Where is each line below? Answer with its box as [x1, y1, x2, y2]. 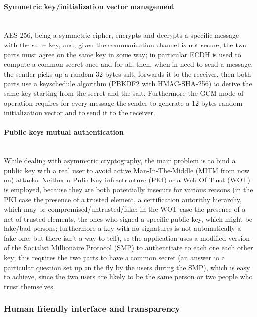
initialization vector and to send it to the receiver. [4, 107, 155, 118]
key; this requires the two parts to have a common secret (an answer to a [4, 252, 225, 263]
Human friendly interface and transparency [4, 302, 180, 315]
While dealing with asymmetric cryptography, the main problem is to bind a [4, 155, 236, 166]
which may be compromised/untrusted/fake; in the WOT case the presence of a [4, 204, 246, 214]
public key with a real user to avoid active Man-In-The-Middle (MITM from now [4, 165, 250, 175]
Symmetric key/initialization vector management [4, 1, 174, 11]
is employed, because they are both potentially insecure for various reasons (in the [4, 184, 253, 194]
